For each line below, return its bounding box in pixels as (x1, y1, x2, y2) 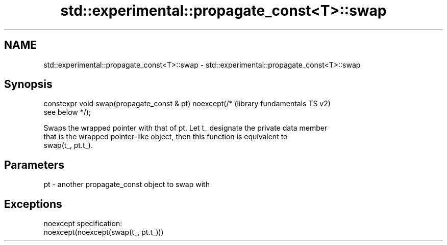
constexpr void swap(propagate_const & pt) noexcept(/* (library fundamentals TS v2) (43, 99, 331, 108)
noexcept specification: (43, 219, 122, 228)
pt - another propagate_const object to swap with (43, 180, 210, 189)
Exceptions (4, 197, 62, 210)
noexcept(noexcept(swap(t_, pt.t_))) (43, 228, 164, 237)
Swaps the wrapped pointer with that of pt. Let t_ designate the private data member (43, 124, 328, 133)
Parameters (4, 158, 64, 171)
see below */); (43, 108, 91, 117)
